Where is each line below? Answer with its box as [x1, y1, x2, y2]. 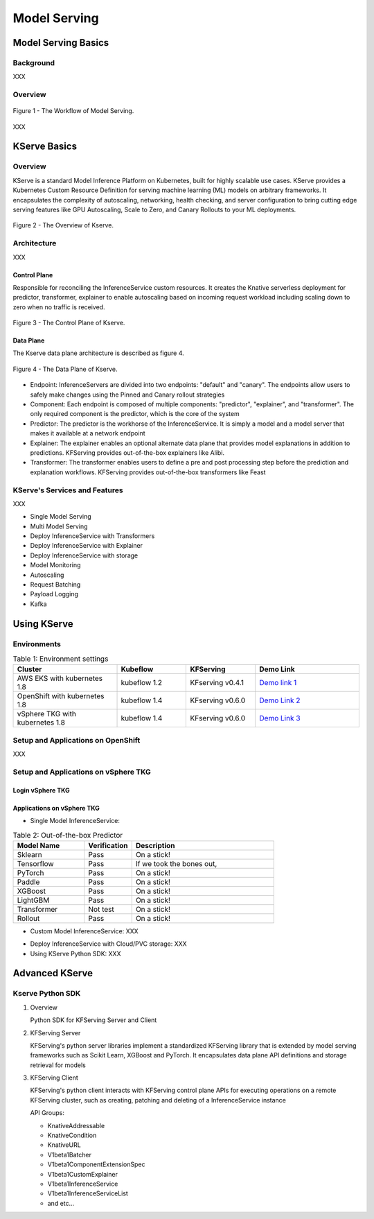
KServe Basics [12, 141, 78, 153]
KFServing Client [30, 1073, 79, 1082]
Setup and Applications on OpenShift [12, 735, 141, 745]
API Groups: [30, 1109, 65, 1117]
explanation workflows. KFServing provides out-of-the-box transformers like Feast [30, 468, 266, 476]
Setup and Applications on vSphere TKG [12, 767, 152, 777]
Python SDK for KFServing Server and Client [30, 1016, 157, 1024]
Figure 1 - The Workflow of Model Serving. [12, 107, 134, 115]
